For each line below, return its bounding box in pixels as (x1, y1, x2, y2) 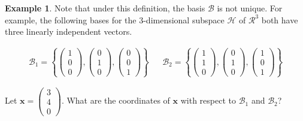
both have (261, 13, 298, 26)
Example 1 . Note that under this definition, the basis (5, 2, 205, 14)
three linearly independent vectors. (5, 25, 132, 38)
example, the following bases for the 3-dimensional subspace (5, 13, 225, 26)
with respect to (180, 94, 236, 107)
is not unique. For (217, 2, 283, 14)
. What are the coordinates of (61, 94, 170, 107)
